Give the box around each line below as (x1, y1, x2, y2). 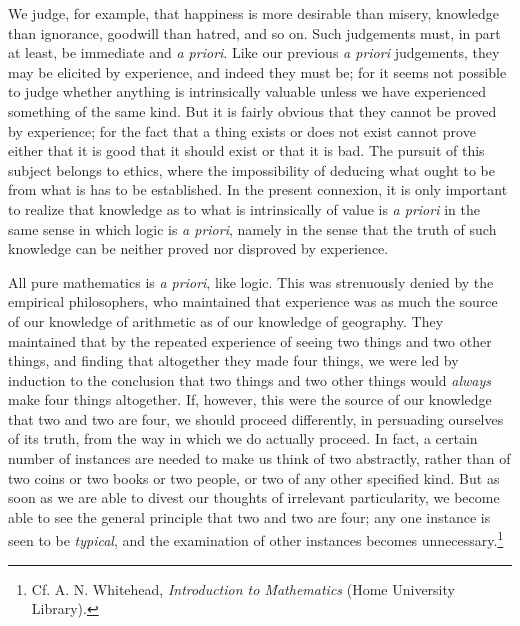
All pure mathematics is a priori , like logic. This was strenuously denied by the (8, 271, 494, 292)
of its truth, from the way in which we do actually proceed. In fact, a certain (8, 428, 478, 449)
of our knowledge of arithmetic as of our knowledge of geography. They (8, 310, 444, 331)
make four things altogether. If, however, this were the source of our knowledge (8, 389, 492, 410)
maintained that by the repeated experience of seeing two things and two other (8, 330, 492, 351)
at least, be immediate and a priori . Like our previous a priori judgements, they (8, 42, 500, 63)
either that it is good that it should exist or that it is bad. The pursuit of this (8, 140, 485, 161)
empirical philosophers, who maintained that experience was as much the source (8, 291, 498, 312)
